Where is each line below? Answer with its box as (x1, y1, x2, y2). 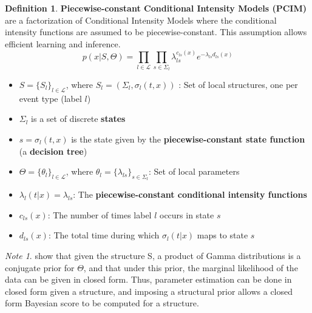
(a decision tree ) (19, 144, 87, 157)
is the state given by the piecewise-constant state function (71, 132, 305, 145)
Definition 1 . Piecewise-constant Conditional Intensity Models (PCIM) (5, 2, 307, 14)
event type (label (19, 92, 82, 104)
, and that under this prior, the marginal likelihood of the (83, 261, 298, 274)
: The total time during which (48, 229, 160, 241)
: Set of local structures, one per (178, 78, 298, 90)
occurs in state (160, 208, 214, 221)
